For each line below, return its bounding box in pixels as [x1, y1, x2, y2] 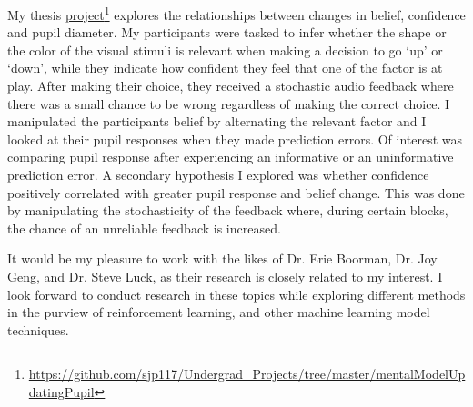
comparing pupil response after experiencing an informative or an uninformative [7, 147, 454, 166]
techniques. [7, 320, 69, 339]
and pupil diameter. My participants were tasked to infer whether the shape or [7, 23, 447, 42]
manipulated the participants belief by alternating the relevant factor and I [7, 112, 427, 131]
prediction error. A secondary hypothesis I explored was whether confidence [7, 165, 429, 184]
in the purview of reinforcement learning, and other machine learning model [7, 303, 430, 322]
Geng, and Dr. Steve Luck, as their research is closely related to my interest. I [7, 266, 443, 285]
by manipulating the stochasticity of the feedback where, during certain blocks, [7, 201, 448, 220]
